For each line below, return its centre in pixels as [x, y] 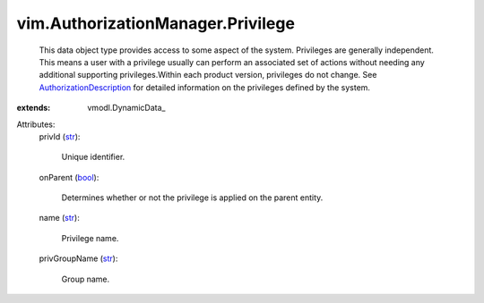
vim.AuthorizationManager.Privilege [156, 23]
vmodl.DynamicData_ [126, 108]
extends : [34, 108]
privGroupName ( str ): [78, 258]
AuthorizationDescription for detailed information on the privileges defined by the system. [205, 87]
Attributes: [36, 124]
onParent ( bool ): [69, 177]
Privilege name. [90, 238]
